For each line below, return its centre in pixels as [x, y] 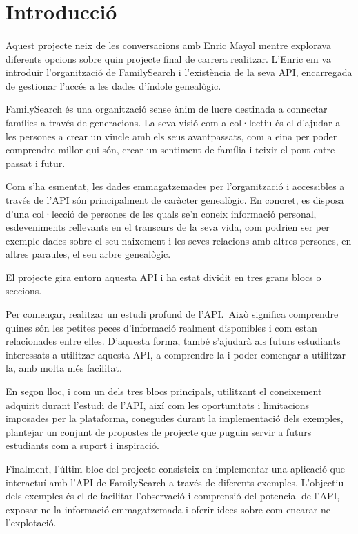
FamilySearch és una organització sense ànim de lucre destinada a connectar [167, 109]
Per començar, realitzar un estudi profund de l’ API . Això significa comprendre [172, 314]
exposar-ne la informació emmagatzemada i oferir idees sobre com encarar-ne [168, 509]
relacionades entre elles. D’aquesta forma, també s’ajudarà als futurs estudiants [173, 341]
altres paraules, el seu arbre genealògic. [88, 254]
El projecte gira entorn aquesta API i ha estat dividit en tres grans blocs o [163, 277]
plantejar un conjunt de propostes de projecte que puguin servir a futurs [159, 431]
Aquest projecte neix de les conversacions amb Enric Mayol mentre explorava [168, 45]
